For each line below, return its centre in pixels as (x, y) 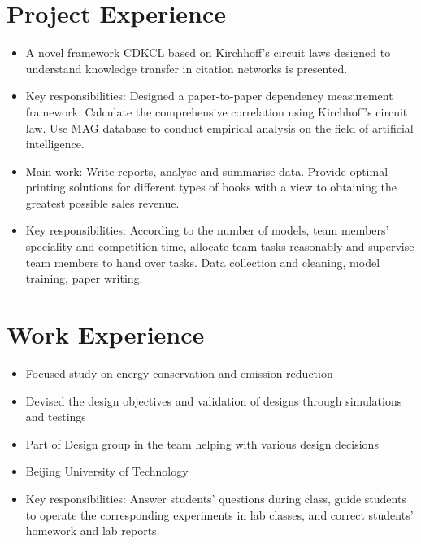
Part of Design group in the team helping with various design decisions (202, 443)
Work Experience (106, 334)
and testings (56, 417)
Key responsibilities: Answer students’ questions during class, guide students (216, 498)
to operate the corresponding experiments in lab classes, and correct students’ (219, 514)
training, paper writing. (84, 278)
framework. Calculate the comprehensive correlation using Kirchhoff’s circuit (217, 111)
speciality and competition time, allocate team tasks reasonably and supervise (220, 246)
